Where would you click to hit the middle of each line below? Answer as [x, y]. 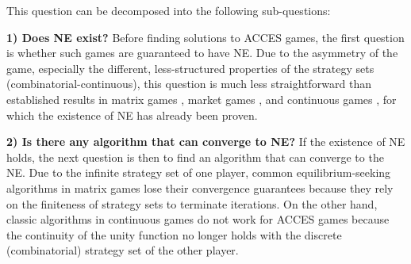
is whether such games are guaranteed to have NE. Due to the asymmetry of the [202, 53]
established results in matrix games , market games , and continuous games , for [202, 99]
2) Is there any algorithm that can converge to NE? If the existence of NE [206, 142]
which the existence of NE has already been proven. [132, 115]
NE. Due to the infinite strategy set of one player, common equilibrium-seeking [199, 172]
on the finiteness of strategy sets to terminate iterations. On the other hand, [192, 203]
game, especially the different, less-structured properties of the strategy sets [190, 68]
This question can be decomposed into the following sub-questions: [169, 10]
